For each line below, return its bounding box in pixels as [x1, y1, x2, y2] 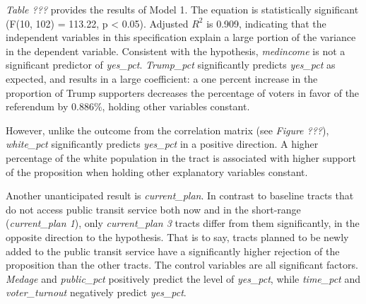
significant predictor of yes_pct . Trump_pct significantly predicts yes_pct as [6, 57, 336, 72]
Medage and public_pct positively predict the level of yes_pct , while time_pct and [6, 271, 360, 286]
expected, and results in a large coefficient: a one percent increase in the [6, 71, 318, 86]
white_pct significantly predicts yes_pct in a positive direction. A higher [6, 136, 319, 151]
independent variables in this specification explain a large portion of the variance [6, 30, 356, 45]
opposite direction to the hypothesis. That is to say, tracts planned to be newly [6, 229, 349, 244]
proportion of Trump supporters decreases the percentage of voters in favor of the [6, 85, 360, 100]
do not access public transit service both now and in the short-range [6, 201, 301, 216]
